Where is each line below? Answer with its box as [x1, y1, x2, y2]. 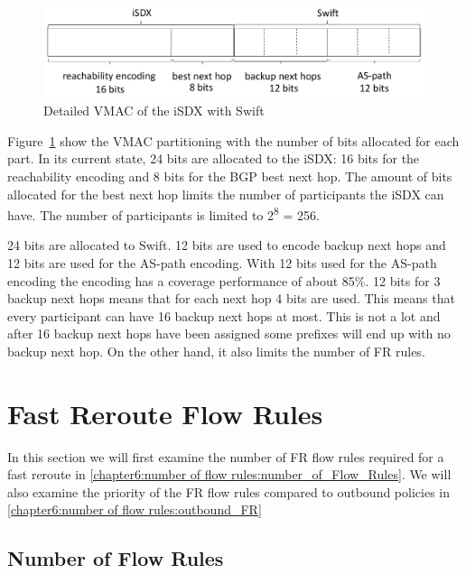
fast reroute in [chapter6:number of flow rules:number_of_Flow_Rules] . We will [7, 465, 452, 484]
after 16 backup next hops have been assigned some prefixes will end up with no [7, 324, 451, 343]
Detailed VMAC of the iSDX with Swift [43, 101, 265, 120]
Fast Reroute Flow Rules [7, 394, 323, 431]
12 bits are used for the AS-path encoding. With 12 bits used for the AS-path [7, 254, 437, 273]
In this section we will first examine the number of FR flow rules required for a [7, 447, 444, 466]
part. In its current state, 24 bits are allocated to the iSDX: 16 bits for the [7, 149, 420, 168]
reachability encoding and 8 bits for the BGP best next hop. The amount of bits [7, 166, 452, 185]
